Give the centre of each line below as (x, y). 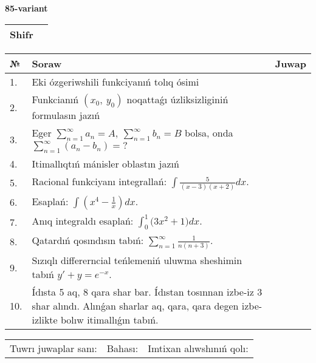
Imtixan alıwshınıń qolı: (198, 348)
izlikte (45, 320)
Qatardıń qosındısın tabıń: (88, 240)
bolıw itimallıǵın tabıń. (110, 320)
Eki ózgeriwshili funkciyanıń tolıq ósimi (115, 81)
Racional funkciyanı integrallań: (99, 181)
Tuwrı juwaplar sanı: (53, 348)
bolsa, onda (209, 132)
